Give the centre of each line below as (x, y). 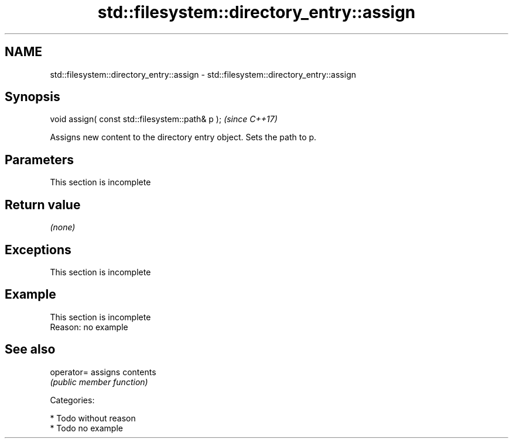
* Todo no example (86, 428)
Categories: (72, 400)
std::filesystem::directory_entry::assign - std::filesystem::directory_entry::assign (203, 74)
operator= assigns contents (103, 372)
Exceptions (38, 250)
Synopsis (33, 97)
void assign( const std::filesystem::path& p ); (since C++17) (164, 119)
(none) (63, 227)
